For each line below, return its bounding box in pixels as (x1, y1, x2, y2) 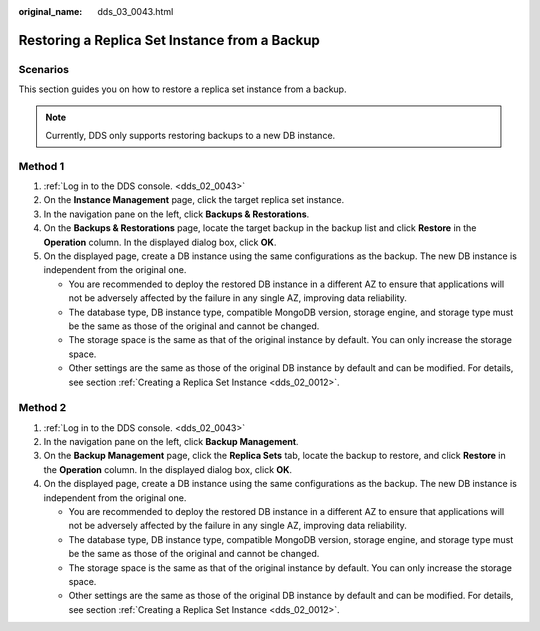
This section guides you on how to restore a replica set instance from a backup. (18, 83, 347, 95)
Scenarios (18, 62, 70, 76)
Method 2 (18, 401, 67, 415)
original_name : (18, 6, 83, 17)
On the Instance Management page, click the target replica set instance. (43, 194, 345, 206)
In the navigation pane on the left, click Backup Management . (43, 436, 299, 448)
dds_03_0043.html (97, 6, 174, 17)
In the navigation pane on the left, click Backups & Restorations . (43, 208, 310, 220)
